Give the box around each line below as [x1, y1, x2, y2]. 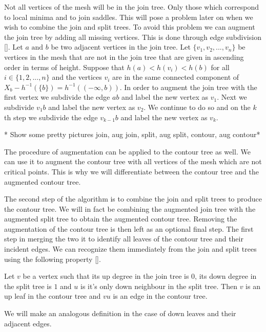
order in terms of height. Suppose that [4, 61, 125, 72]
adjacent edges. [4, 318, 52, 328]
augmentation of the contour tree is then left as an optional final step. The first [4, 223, 254, 234]
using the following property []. [4, 253, 101, 264]
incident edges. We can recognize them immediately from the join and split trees [4, 244, 257, 254]
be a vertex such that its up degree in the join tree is [23, 271, 189, 281]
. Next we [217, 92, 247, 102]
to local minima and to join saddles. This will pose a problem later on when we [4, 11, 253, 22]
